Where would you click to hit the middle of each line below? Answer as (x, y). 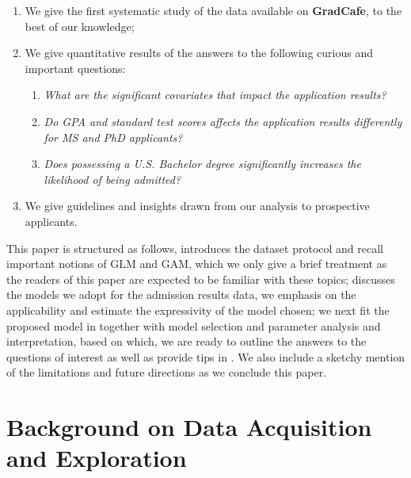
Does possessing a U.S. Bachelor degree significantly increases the (202, 164)
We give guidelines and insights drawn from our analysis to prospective (197, 206)
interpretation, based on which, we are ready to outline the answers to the (186, 341)
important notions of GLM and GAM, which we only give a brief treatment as (197, 264)
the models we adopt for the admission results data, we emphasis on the (181, 294)
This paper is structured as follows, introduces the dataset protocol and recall (195, 248)
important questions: (75, 68)
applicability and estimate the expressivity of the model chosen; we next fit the (198, 310)
